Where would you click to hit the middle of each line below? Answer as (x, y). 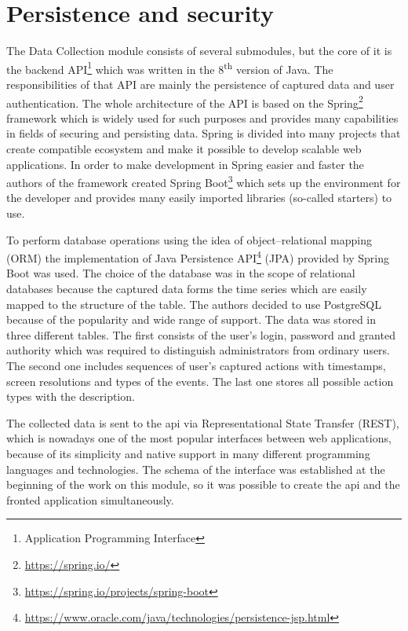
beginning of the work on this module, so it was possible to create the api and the (203, 484)
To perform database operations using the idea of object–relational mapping (189, 239)
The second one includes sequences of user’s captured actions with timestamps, (196, 366)
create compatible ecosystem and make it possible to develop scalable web (184, 149)
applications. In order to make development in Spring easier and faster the (185, 164)
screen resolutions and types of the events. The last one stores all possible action (200, 381)
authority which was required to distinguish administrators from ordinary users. (199, 350)
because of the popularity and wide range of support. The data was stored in (191, 319)
